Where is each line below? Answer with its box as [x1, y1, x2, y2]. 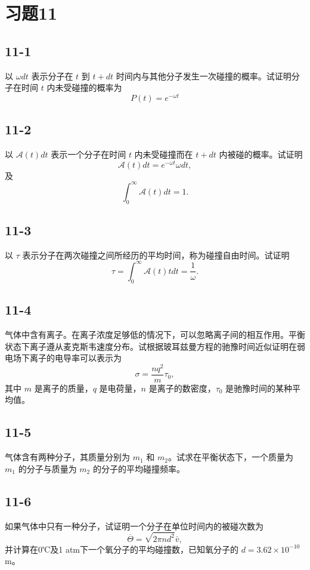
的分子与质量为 [18, 462, 77, 475]
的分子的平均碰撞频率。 [92, 462, 185, 475]
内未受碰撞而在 [134, 148, 193, 161]
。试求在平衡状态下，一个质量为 [168, 451, 293, 463]
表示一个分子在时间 [51, 148, 126, 161]
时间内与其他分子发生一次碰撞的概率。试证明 [116, 69, 292, 82]
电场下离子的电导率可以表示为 [5, 352, 122, 364]
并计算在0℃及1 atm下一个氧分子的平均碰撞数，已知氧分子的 [5, 543, 238, 555]
